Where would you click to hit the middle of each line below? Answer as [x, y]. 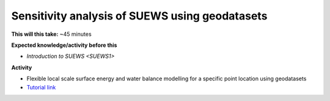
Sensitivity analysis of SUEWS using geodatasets [139, 16]
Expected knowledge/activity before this [64, 45]
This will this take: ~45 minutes [51, 34]
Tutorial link [41, 87]
